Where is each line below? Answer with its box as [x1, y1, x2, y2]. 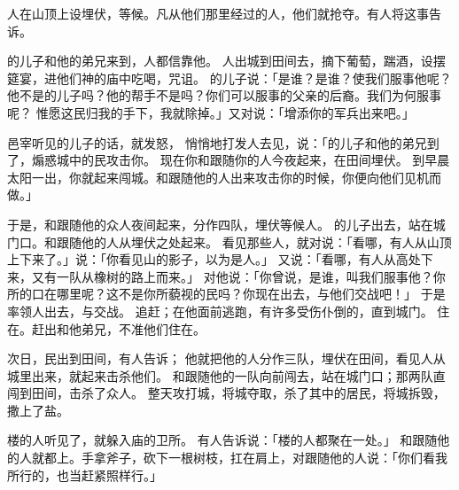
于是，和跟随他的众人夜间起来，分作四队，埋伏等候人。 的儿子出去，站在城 [7, 214, 446, 233]
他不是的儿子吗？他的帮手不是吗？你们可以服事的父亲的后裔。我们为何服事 [7, 86, 441, 105]
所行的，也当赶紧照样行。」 [7, 465, 162, 484]
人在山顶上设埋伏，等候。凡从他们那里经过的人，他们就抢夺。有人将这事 [7, 4, 429, 22]
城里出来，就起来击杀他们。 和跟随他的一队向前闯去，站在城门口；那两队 [7, 366, 433, 385]
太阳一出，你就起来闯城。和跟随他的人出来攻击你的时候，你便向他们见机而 [7, 167, 441, 186]
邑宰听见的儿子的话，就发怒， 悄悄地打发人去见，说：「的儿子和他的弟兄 [7, 133, 427, 152]
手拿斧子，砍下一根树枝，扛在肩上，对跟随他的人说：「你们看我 [81, 448, 447, 467]
